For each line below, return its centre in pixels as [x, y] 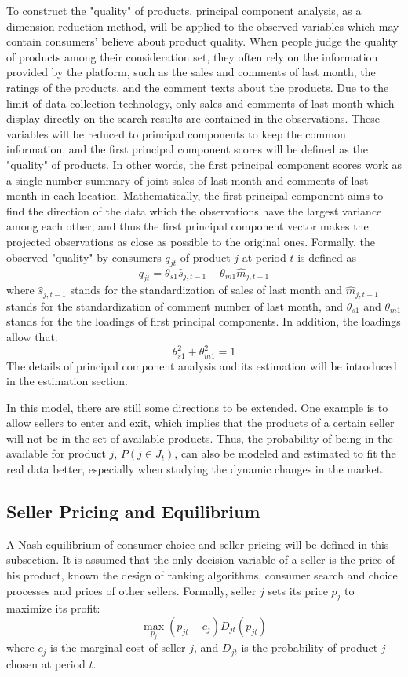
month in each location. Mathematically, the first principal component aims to [195, 195]
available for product [56, 453]
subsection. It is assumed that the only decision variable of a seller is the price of [200, 559]
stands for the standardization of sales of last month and [206, 290]
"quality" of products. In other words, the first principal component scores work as [204, 164]
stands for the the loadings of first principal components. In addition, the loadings [204, 321]
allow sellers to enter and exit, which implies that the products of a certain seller [200, 423]
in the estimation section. [67, 381]
